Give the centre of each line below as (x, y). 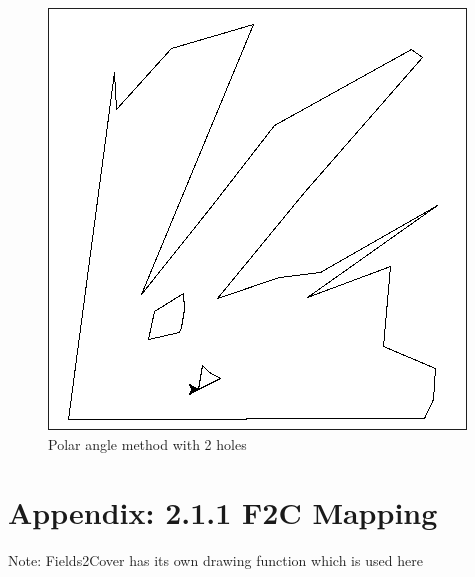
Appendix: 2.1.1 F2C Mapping (223, 512)
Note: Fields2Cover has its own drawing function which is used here (215, 560)
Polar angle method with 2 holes (147, 443)
